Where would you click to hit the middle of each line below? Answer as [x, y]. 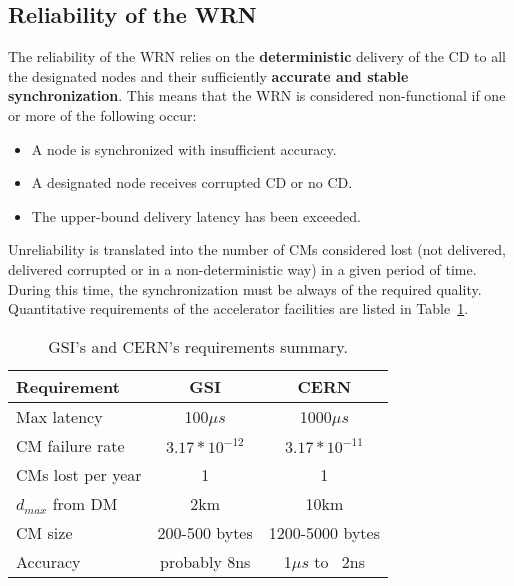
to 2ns [340, 561]
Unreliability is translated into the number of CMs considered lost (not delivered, [257, 249]
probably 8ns [205, 561]
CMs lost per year [79, 474]
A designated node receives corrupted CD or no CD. [192, 182]
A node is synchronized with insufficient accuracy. [184, 148]
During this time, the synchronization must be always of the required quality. [245, 288]
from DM [85, 503]
